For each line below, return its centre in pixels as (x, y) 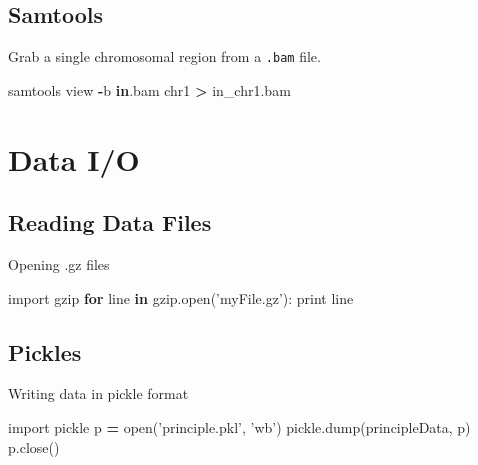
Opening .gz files (59, 264)
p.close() (34, 446)
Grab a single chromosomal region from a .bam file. (164, 56)
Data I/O (74, 158)
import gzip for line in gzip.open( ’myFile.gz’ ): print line (181, 297)
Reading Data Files (110, 222)
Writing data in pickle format (98, 393)
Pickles (45, 351)
